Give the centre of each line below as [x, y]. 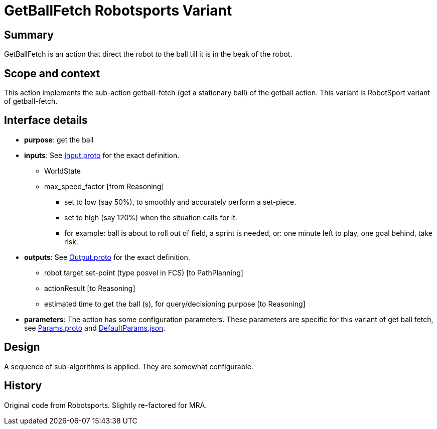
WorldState [63, 171]
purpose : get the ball [59, 139]
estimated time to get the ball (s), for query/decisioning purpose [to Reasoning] [175, 304]
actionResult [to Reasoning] [90, 288]
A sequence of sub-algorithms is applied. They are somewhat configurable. [129, 366]
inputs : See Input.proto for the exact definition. [102, 155]
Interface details [46, 120]
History [23, 386]
